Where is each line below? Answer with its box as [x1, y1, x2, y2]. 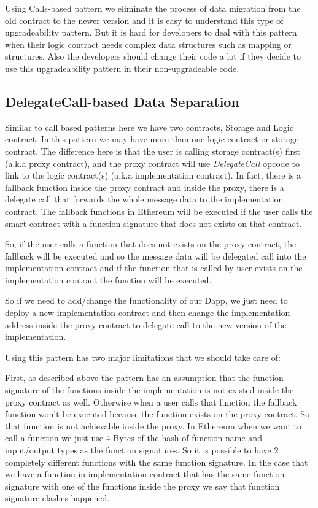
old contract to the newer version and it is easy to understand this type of [5, 13, 284, 26]
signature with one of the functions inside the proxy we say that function [5, 479, 280, 492]
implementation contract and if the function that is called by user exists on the [5, 261, 303, 274]
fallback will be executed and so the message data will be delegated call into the [5, 249, 306, 262]
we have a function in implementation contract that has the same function [5, 468, 285, 480]
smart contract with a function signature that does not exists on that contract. [5, 217, 302, 229]
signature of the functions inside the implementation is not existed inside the [5, 383, 294, 396]
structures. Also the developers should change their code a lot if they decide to [5, 50, 301, 63]
